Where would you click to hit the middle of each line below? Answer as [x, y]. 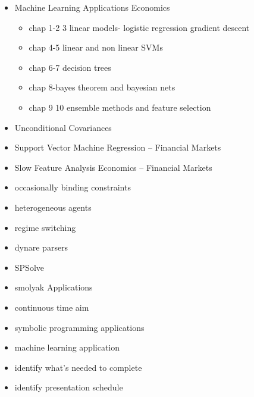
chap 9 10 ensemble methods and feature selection [120, 107]
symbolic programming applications [79, 327]
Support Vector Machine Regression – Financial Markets [118, 147]
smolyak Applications [54, 287]
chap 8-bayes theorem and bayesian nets [102, 87]
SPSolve [29, 267]
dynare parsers [41, 247]
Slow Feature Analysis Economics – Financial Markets [113, 167]
